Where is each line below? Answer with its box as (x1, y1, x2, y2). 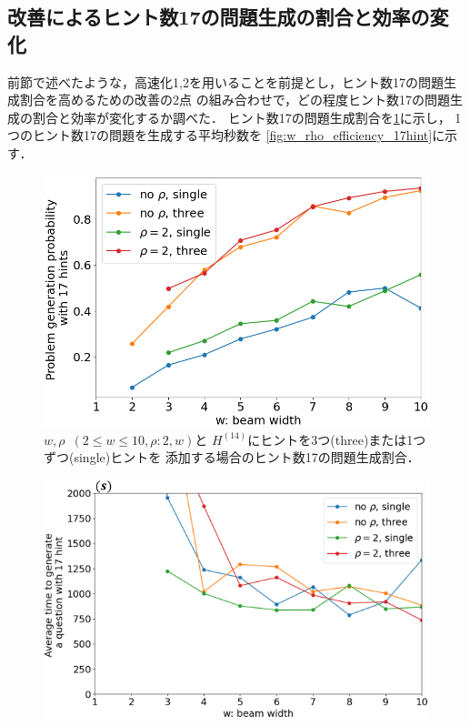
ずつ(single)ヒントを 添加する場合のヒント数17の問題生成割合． (44, 448, 420, 467)
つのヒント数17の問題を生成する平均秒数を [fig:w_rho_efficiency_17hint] (7, 126, 433, 145)
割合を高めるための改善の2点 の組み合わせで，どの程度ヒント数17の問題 (19, 90, 451, 109)
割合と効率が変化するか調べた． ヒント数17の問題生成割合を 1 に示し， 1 (32, 107, 462, 126)
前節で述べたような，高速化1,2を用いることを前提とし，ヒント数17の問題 (7, 72, 444, 91)
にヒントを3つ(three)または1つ (247, 429, 426, 449)
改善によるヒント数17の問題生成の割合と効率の (7, 3, 430, 31)
